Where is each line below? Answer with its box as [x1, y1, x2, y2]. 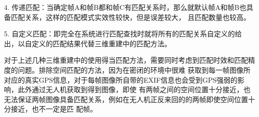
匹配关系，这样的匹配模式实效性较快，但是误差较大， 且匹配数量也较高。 [10, 11, 251, 22]
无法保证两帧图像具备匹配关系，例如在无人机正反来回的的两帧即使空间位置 [4, 94, 248, 104]
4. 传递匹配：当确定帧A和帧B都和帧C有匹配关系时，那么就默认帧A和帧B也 [4, 2, 247, 12]
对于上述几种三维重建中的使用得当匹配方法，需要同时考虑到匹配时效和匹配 [4, 55, 248, 65]
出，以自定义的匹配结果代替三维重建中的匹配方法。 [4, 38, 171, 48]
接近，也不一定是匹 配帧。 [10, 104, 97, 114]
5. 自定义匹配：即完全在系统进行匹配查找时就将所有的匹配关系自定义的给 [4, 28, 242, 39]
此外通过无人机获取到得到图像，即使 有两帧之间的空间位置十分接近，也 [17, 84, 251, 95]
